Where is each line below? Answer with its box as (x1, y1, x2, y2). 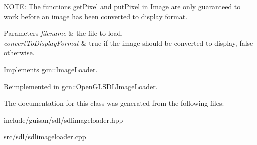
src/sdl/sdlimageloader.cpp (4, 131, 86, 142)
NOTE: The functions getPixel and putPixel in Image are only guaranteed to (4, 1, 241, 11)
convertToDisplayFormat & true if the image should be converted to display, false (4, 37, 253, 48)
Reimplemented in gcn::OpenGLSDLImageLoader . (4, 81, 158, 91)
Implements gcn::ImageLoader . (4, 64, 98, 74)
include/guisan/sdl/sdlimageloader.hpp (4, 114, 123, 125)
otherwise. (4, 47, 35, 58)
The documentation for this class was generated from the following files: (4, 98, 224, 108)
